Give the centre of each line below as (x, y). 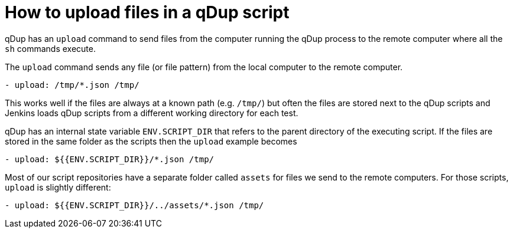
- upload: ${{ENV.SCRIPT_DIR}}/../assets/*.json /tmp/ (134, 205)
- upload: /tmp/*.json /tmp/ (72, 85)
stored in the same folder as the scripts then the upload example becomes (151, 141)
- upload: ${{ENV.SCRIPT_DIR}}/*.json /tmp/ (110, 159)
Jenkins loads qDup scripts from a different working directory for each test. (152, 113)
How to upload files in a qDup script (147, 12)
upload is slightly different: (58, 187)
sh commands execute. (51, 48)
